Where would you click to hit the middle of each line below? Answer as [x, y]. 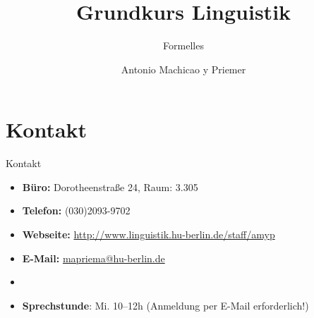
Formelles [183, 45]
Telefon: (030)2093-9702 [76, 210]
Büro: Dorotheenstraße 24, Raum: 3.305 [110, 186]
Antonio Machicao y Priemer [183, 69]
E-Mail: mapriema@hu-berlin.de [93, 258]
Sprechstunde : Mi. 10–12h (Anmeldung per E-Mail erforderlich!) [165, 305]
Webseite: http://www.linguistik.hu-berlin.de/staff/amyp [149, 234]
